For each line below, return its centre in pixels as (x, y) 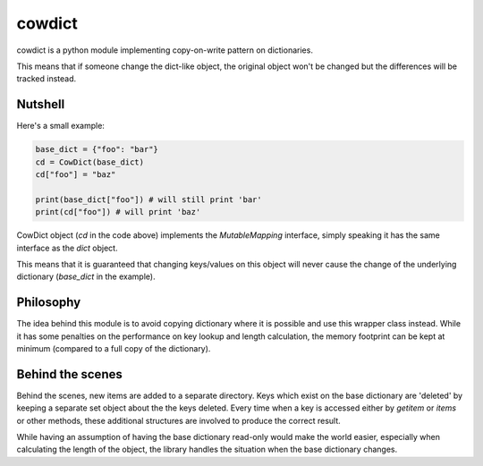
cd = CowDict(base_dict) (90, 162)
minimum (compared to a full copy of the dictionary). (114, 349)
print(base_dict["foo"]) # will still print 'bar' (149, 199)
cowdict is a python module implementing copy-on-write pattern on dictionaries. (165, 50)
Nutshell (41, 104)
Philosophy (49, 303)
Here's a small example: (60, 126)
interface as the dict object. (67, 248)
